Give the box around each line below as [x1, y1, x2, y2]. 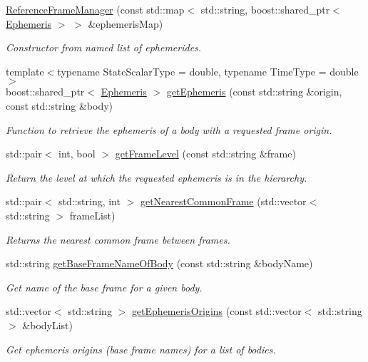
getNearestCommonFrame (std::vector [140, 194, 307, 209]
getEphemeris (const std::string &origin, [166, 84, 342, 99]
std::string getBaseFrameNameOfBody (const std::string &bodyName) [6, 256, 313, 271]
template [6, 63, 44, 78]
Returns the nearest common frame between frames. [6, 232, 230, 247]
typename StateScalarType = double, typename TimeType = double [57, 63, 359, 78]
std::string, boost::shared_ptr [200, 2, 330, 16]
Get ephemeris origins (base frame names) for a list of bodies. [6, 341, 276, 356]
